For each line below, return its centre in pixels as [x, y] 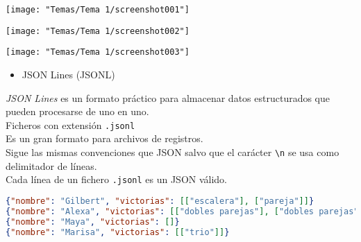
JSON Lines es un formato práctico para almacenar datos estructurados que [168, 97]
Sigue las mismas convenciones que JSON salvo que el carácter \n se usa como [173, 152]
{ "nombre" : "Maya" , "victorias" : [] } [93, 222]
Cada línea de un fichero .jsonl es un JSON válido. [116, 179]
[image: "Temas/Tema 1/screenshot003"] [98, 52]
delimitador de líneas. [51, 165]
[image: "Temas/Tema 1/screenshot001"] [98, 10]
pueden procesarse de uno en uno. [77, 111]
